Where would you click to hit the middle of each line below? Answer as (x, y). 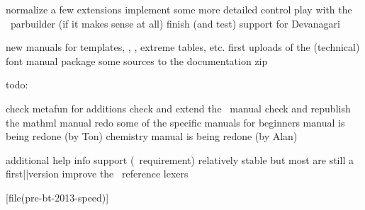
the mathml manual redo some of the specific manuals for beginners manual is (175, 122)
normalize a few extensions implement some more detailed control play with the (179, 9)
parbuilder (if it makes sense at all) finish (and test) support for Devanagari (175, 23)
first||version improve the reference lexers (97, 174)
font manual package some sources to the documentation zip (137, 60)
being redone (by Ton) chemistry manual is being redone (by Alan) (152, 136)
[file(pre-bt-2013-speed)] (57, 197)
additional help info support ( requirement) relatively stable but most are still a (180, 159)
